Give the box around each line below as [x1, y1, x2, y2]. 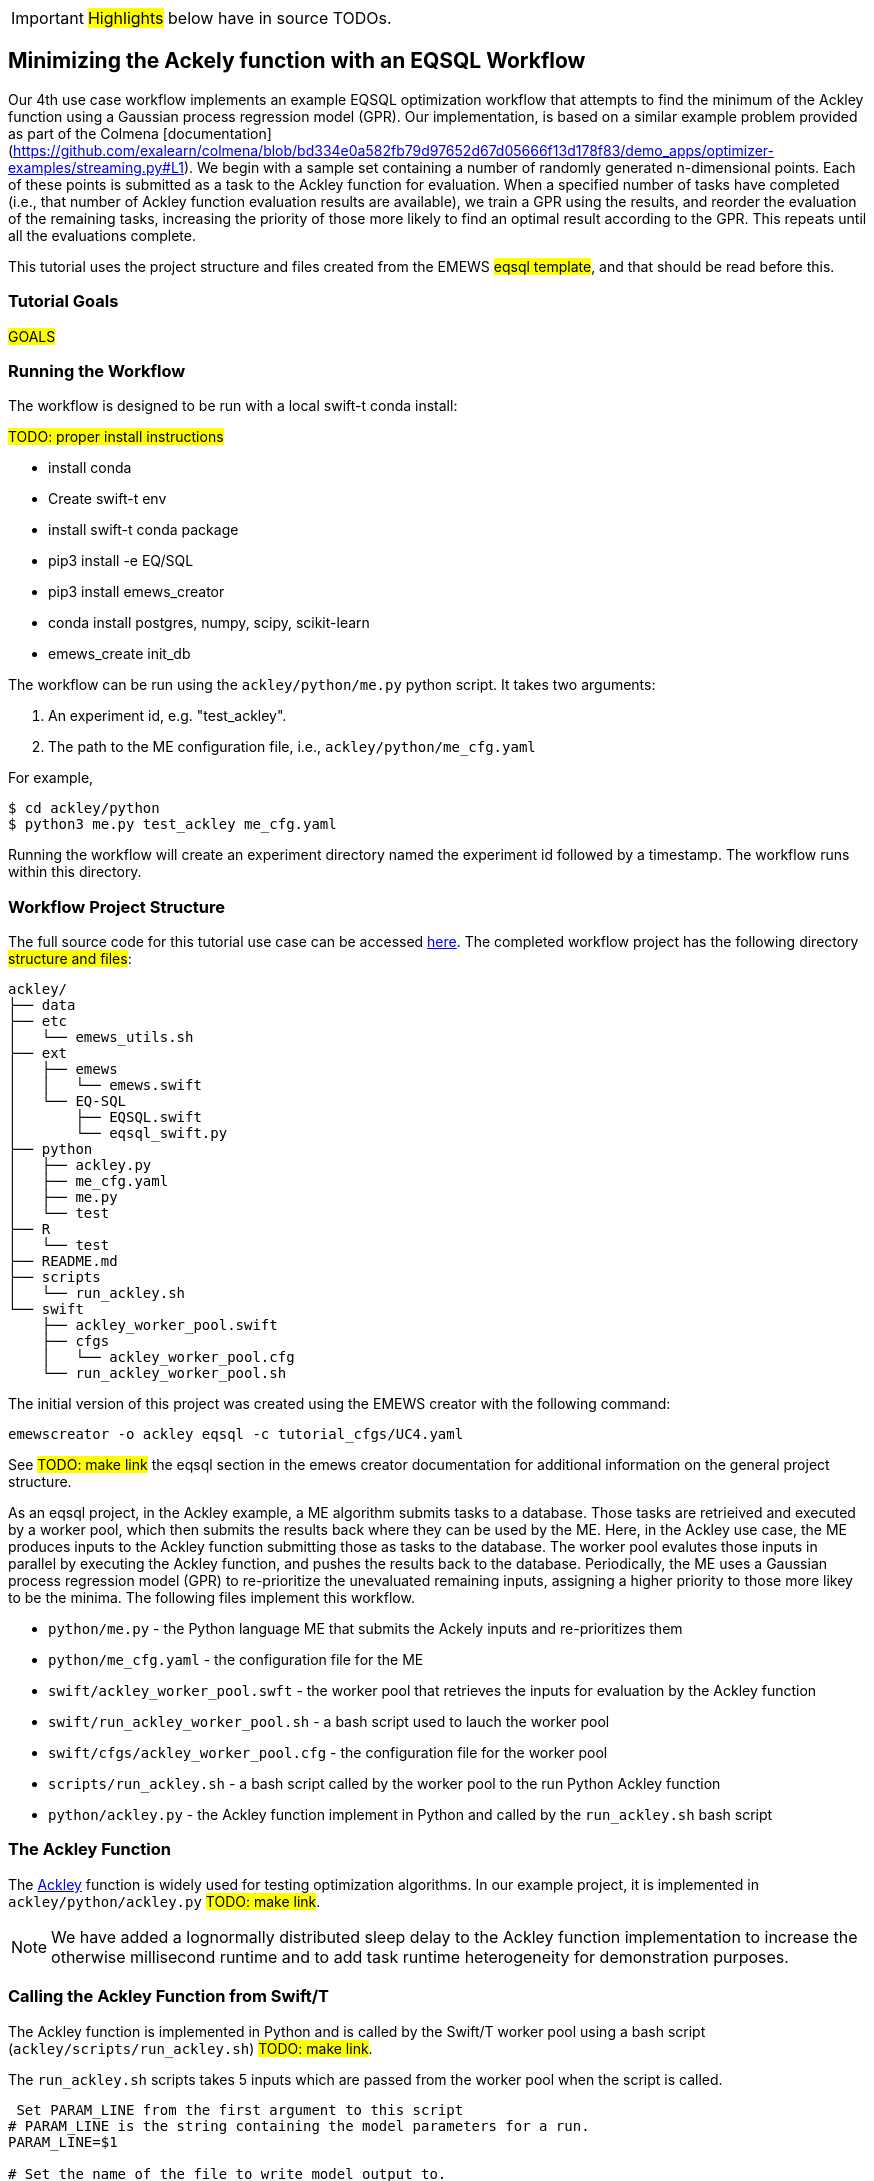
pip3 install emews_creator [48, 583, 225, 601]
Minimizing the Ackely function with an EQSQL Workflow [8, 48, 586, 74]
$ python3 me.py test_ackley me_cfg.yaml [8, 816, 337, 833]
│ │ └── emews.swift [8, 1077, 202, 1094]
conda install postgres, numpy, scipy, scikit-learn [48, 614, 370, 632]
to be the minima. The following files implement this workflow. [8, 1589, 415, 1607]
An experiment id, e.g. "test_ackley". [48, 707, 287, 725]
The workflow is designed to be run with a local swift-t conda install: [8, 397, 458, 415]
